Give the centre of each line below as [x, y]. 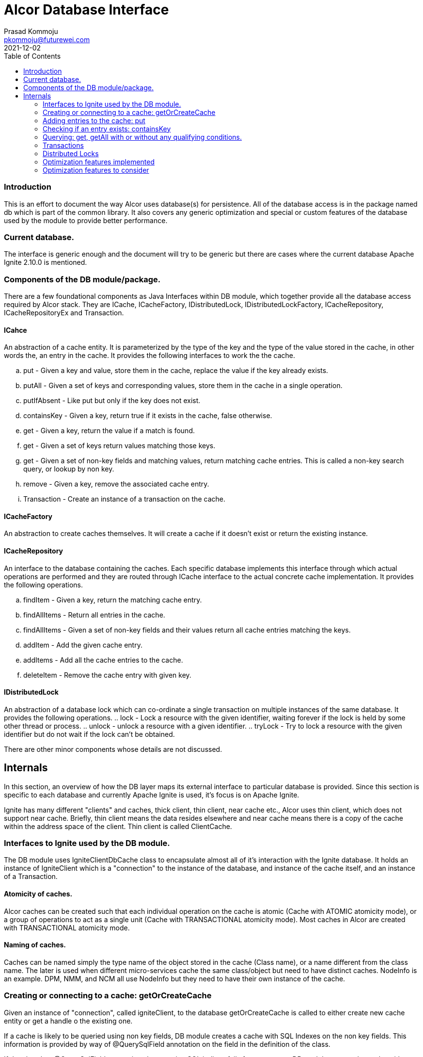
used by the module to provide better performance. [86, 220]
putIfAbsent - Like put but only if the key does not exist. [112, 401]
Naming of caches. [35, 945]
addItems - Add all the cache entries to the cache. [103, 660]
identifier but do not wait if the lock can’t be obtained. [89, 734]
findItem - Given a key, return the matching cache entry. [113, 600]
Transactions [63, 145]
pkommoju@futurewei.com [47, 39]
